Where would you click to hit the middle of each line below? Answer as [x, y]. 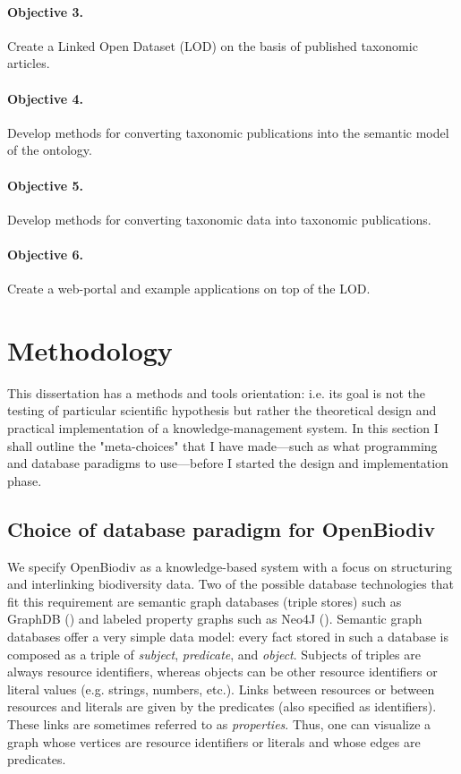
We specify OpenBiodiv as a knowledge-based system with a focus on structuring [230, 566]
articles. [29, 63]
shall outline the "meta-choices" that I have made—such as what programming [222, 445]
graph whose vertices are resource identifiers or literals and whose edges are [214, 741]
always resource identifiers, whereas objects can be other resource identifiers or [222, 672]
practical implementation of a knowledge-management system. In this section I [223, 428]
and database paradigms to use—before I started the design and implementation [228, 463]
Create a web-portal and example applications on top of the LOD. [189, 289]
